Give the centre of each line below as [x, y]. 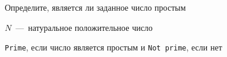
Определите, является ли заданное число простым [95, 7]
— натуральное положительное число [84, 27]
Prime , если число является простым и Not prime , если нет [113, 47]
